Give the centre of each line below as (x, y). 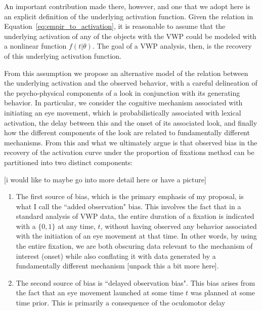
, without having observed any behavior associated (179, 226)
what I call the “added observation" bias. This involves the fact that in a (128, 206)
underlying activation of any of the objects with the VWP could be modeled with (130, 36)
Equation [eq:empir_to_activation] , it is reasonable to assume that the (115, 26)
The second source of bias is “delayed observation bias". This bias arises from (136, 282)
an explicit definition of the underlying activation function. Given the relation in (129, 16)
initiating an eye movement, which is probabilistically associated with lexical (123, 112)
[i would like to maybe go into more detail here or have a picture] (105, 179)
